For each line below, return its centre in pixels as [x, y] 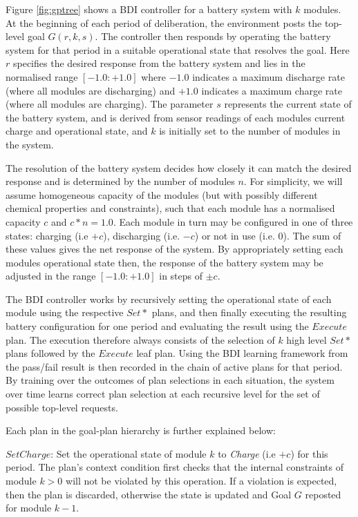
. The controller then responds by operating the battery [213, 36]
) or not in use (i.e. [235, 235]
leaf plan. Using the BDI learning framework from [242, 353]
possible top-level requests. [62, 407]
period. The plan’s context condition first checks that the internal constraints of [175, 467]
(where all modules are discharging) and [91, 90]
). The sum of [312, 235]
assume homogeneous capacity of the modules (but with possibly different [162, 194]
